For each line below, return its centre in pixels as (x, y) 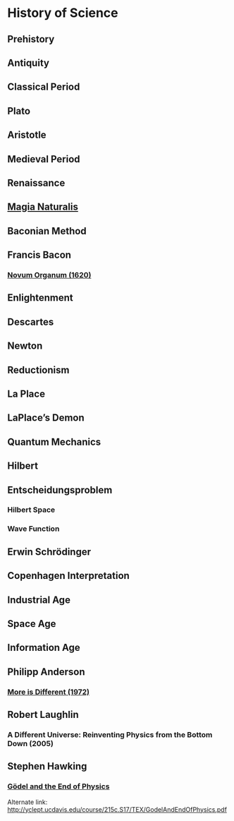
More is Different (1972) (49, 692)
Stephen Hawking (47, 766)
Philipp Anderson (46, 672)
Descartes (31, 322)
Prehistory (31, 39)
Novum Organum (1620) (49, 275)
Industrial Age (39, 600)
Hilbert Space (31, 510)
